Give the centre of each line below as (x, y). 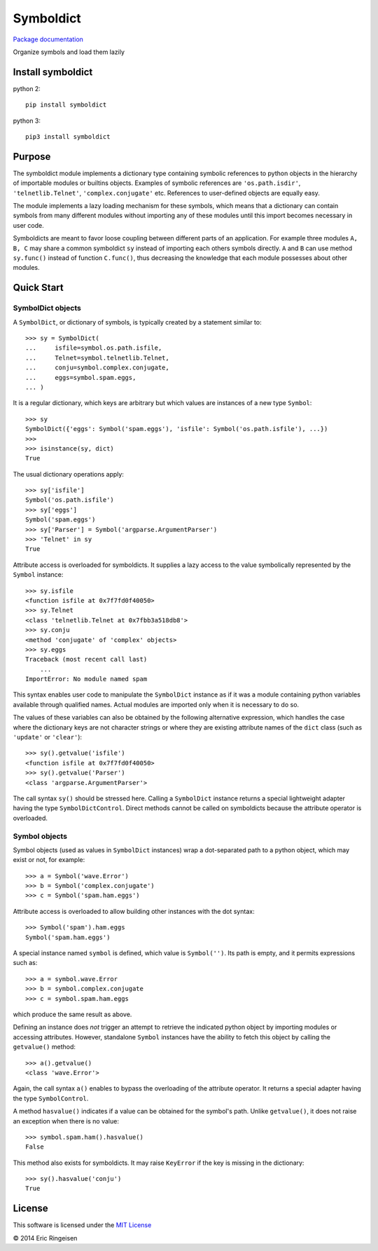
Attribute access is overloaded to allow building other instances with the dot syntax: (134, 911)
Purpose (32, 157)
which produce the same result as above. (72, 1014)
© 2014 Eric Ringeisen (45, 1238)
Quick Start (38, 288)
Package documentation (48, 39)
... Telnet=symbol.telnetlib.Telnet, (97, 358)
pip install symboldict (66, 105)
